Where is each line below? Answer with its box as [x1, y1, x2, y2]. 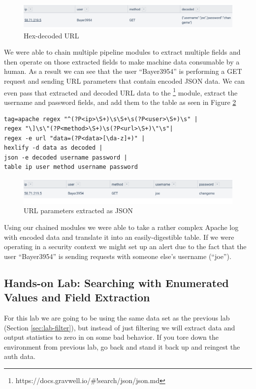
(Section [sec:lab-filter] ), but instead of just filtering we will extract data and [4, 322, 235, 332]
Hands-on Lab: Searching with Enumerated [4, 275, 229, 290]
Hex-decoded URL [24, 30, 79, 40]
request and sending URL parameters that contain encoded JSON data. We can [4, 76, 245, 86]
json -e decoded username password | [4, 154, 128, 161]
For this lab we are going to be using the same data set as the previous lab [4, 312, 230, 323]
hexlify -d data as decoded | [4, 144, 103, 152]
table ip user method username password [4, 163, 138, 171]
